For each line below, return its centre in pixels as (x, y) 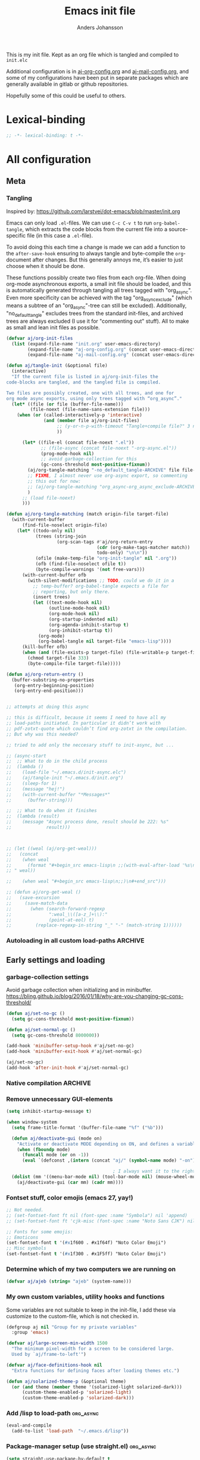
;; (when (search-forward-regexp (56, 909)
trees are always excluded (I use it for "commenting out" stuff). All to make (98, 321)
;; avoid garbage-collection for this (89, 459)
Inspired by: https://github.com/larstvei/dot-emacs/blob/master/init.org (93, 211)
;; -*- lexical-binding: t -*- (45, 135)
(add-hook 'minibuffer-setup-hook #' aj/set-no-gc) (70, 1046)
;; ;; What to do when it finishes (51, 811)
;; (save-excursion (33, 898)
